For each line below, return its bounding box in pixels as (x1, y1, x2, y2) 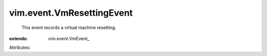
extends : (9, 35, 28, 41)
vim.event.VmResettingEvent (9, 7, 133, 18)
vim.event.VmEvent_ (48, 35, 90, 41)
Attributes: (9, 45, 31, 51)
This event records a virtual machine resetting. (21, 25, 116, 30)
